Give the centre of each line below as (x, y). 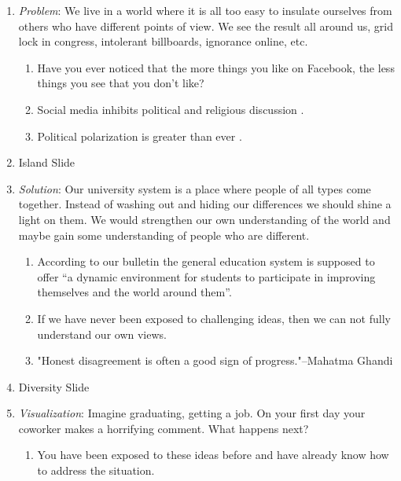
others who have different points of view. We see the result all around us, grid (206, 26)
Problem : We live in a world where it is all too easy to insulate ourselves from (205, 10)
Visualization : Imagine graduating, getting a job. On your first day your (192, 413)
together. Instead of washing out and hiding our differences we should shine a (205, 204)
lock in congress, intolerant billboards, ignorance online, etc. (163, 41)
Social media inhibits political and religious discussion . (171, 109)
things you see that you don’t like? (121, 83)
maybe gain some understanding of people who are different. (164, 235)
